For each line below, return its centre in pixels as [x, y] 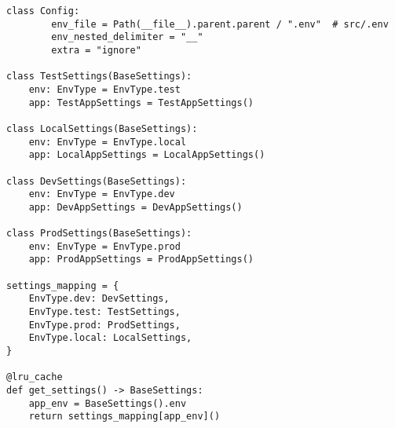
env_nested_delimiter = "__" [127, 37]
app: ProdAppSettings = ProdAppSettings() [141, 260]
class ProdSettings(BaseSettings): [99, 234]
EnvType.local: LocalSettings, [110, 338]
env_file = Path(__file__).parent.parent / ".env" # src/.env [220, 24]
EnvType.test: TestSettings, [104, 312]
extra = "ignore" [96, 50]
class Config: [43, 11]
